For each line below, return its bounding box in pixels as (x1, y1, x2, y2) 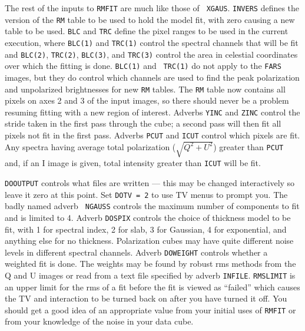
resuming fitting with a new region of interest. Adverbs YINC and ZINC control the (5, 105, 300, 118)
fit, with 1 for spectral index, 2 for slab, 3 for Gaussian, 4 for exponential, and (5, 223, 287, 235)
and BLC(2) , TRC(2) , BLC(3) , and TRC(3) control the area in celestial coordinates (5, 48, 298, 60)
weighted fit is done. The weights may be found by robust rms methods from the (5, 257, 296, 270)
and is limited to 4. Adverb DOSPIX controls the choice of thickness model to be (5, 211, 291, 223)
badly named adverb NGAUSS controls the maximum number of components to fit (5, 200, 300, 212)
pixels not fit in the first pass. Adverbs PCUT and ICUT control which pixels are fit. (5, 129, 300, 141)
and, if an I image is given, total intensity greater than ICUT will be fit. (5, 157, 261, 169)
